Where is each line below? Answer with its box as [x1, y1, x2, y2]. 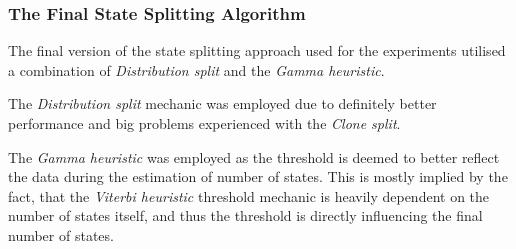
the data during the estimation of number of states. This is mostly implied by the [8, 166, 508, 187]
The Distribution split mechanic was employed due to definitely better [8, 93, 437, 114]
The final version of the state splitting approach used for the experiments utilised [8, 40, 506, 61]
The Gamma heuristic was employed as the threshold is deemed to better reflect [8, 146, 500, 167]
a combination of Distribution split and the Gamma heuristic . [8, 59, 385, 80]
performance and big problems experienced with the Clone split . [8, 113, 401, 133]
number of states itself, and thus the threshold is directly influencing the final [8, 205, 483, 226]
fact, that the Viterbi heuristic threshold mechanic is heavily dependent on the [8, 185, 490, 206]
